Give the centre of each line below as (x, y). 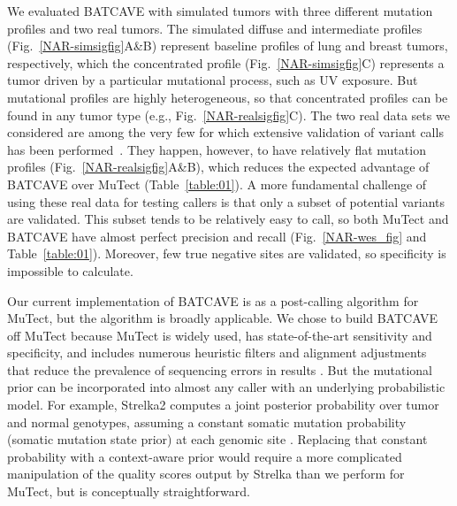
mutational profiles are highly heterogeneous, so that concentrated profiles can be (228, 97)
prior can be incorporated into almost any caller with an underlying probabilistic (226, 387)
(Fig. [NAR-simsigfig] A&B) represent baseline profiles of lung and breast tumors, (228, 46)
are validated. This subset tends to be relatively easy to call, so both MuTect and (228, 219)
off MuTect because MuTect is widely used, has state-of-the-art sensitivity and (220, 335)
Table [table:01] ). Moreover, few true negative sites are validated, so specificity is (227, 253)
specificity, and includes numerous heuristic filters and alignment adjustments (217, 353)
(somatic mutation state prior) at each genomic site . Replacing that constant (217, 439)
